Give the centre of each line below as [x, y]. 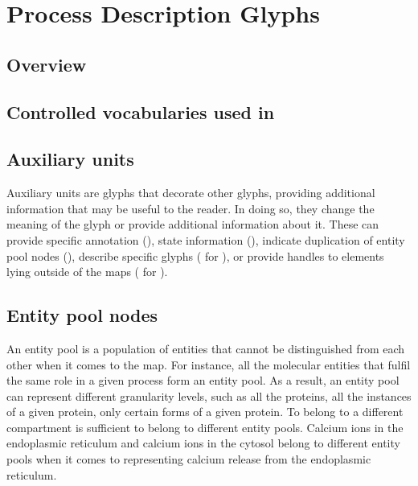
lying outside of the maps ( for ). [87, 272]
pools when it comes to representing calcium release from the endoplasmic [189, 459]
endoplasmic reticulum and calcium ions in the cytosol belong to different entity [203, 443]
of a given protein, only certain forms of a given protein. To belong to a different [205, 412]
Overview [47, 64]
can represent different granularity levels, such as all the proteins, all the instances [209, 395]
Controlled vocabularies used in [141, 111]
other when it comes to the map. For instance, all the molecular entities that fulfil [209, 364]
